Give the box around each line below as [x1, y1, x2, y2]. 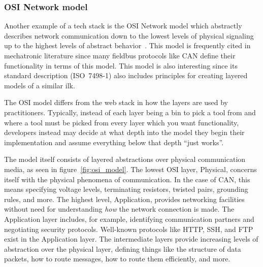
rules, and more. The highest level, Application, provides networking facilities [4, 193, 245, 204]
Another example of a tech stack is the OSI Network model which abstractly [4, 20, 242, 31]
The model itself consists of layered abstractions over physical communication [4, 154, 246, 164]
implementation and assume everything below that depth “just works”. [4, 137, 224, 147]
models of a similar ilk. [4, 80, 75, 90]
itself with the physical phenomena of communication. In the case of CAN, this [4, 174, 250, 184]
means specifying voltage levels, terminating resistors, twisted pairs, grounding [4, 184, 248, 194]
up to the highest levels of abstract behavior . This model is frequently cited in [4, 40, 251, 51]
